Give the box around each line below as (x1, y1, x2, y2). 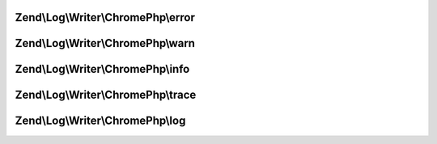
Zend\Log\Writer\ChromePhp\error (15, 11, 196, 24)
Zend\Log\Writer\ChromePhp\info (15, 62, 190, 76)
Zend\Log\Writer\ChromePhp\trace (15, 88, 197, 102)
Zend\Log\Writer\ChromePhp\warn (15, 36, 196, 50)
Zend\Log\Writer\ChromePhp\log (15, 114, 186, 128)
